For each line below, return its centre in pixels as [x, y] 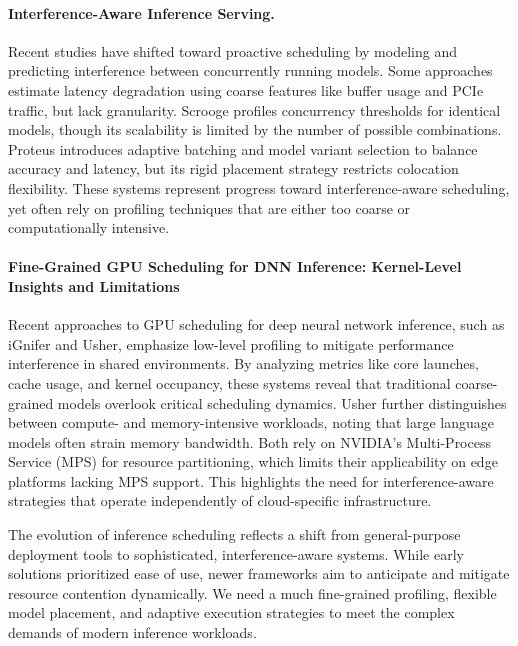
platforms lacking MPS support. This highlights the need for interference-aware [251, 480]
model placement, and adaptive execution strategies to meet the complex [231, 612]
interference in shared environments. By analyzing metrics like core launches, [243, 363]
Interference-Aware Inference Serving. [141, 12]
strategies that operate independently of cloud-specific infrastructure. [220, 500]
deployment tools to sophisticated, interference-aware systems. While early [236, 553]
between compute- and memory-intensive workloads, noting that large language [251, 422]
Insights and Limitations [94, 285]
